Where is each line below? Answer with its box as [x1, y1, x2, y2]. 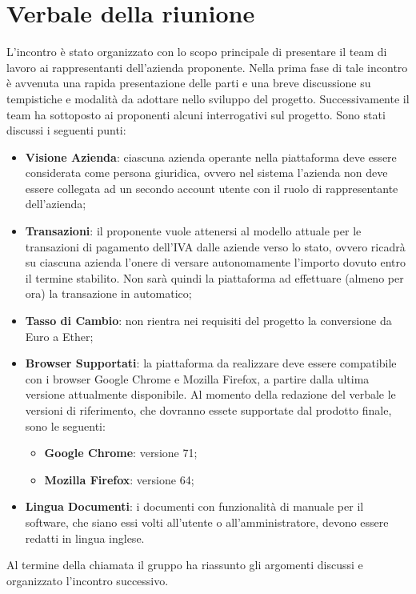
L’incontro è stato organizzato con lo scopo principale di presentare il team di [6, 43, 387, 60]
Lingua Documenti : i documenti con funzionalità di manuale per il [25, 498, 364, 515]
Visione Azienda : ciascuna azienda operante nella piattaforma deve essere [25, 148, 397, 165]
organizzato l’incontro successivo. [6, 572, 169, 588]
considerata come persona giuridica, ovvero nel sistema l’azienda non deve [25, 164, 388, 181]
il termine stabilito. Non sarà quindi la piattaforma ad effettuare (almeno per [25, 269, 404, 286]
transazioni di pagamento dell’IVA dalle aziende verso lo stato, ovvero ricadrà [25, 238, 406, 255]
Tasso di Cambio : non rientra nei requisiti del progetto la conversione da [25, 312, 392, 329]
